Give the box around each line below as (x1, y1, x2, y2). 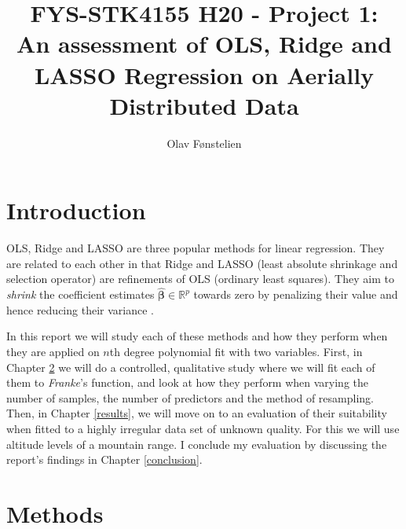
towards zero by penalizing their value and (193, 286, 398, 303)
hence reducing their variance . (6, 301, 154, 318)
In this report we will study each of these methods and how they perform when (6, 328, 388, 344)
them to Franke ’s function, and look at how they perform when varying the (6, 374, 369, 391)
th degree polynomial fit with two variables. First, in (109, 343, 363, 359)
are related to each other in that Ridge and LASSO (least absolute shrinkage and (6, 255, 398, 271)
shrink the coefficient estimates (6, 286, 155, 303)
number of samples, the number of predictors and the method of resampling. (6, 389, 374, 406)
